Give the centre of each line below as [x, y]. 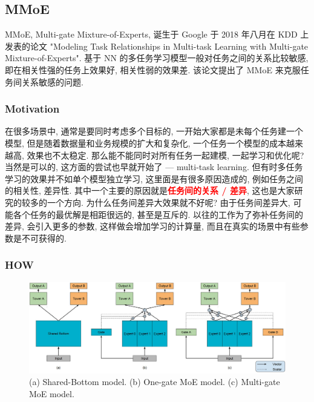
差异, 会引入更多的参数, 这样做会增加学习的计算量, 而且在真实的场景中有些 [152, 226]
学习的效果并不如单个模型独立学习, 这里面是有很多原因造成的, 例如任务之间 [154, 178]
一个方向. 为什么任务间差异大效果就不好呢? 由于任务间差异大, [168, 202]
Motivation [32, 109]
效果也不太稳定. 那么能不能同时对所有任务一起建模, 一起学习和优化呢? [165, 155]
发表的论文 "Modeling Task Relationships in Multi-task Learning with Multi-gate [157, 46]
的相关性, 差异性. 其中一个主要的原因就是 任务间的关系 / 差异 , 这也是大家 [150, 190]
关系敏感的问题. [52, 81]
